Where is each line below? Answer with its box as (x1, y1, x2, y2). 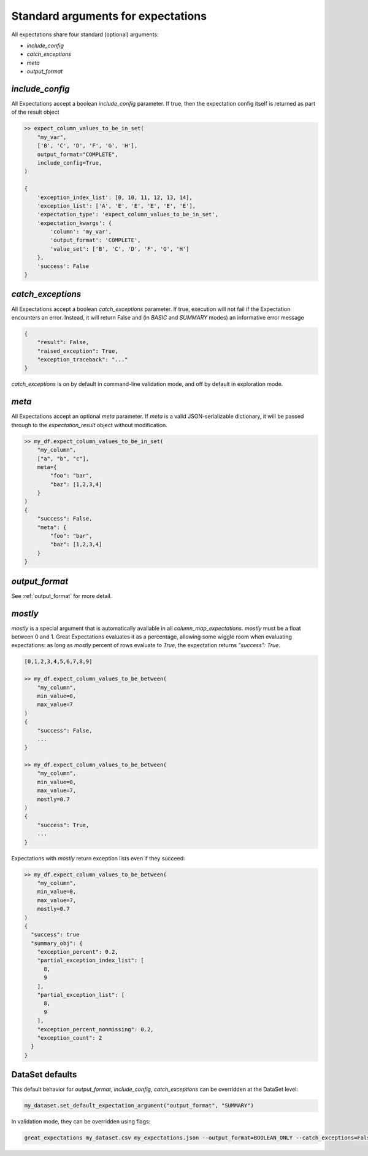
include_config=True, (37, 159, 102, 166)
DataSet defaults (11, 1069, 77, 1080)
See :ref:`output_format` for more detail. (11, 592, 112, 599)
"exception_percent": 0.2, (37, 948, 119, 956)
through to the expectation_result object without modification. (11, 421, 168, 428)
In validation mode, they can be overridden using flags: (11, 1118, 151, 1125)
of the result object (11, 108, 59, 116)
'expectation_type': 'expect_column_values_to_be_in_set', (37, 211, 219, 218)
